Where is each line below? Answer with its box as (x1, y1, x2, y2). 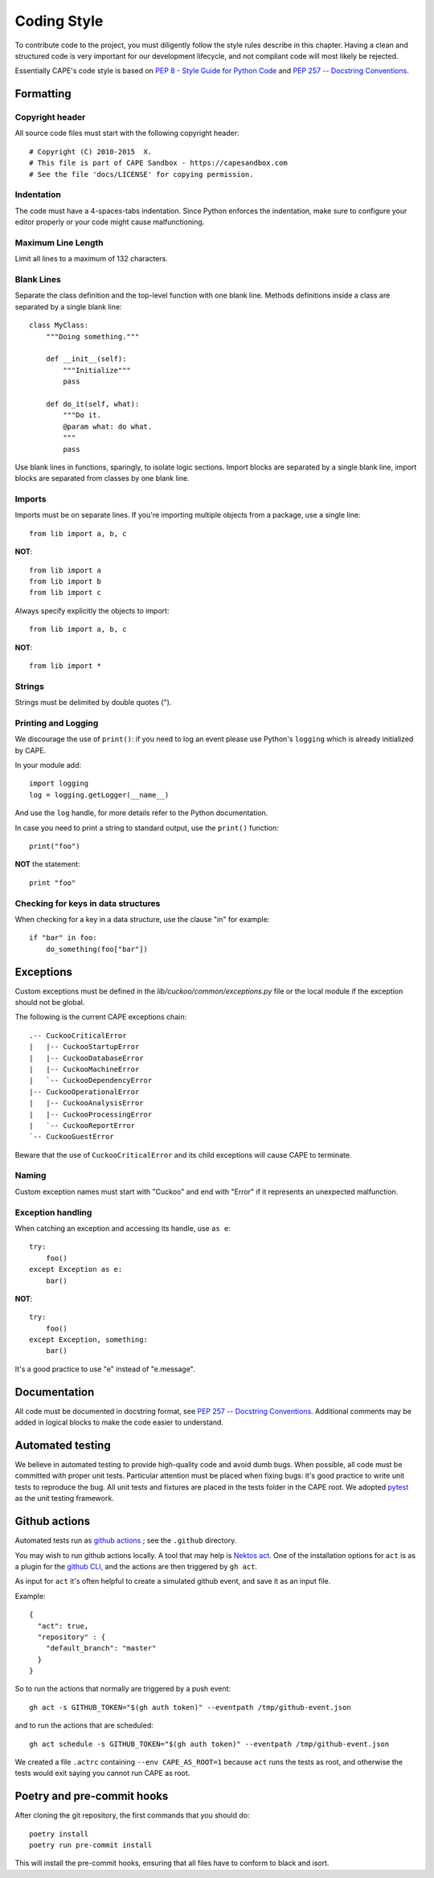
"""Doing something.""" (45, 332, 140, 341)
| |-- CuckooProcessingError (29, 1109, 153, 1119)
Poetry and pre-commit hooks (14, 1790, 169, 1803)
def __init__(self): (45, 355, 127, 363)
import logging (29, 779, 89, 788)
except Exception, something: (29, 1335, 149, 1344)
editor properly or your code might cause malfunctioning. (14, 217, 205, 227)
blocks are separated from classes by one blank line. (14, 474, 190, 483)
